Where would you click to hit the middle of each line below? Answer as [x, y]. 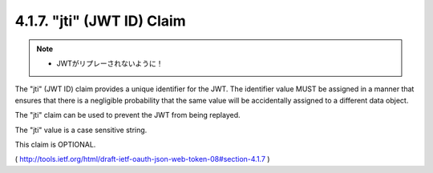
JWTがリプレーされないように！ [110, 63]
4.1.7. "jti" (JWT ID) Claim [100, 21]
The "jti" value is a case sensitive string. [81, 130]
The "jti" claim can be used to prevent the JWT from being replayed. [127, 115]
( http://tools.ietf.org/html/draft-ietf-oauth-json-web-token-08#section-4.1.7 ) [142, 159]
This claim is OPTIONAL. [55, 144]
